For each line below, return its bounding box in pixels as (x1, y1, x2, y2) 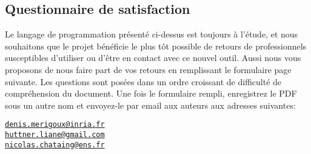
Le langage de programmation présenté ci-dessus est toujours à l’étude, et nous (5, 28, 298, 40)
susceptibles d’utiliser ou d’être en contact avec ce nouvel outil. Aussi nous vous (5, 51, 301, 64)
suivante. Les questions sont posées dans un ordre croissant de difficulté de (5, 75, 282, 88)
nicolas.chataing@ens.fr (5, 140, 105, 149)
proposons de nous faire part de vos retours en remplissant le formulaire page (5, 63, 292, 75)
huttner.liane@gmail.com (5, 130, 105, 140)
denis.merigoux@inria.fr (5, 120, 105, 129)
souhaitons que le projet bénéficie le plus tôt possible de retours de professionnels (5, 39, 307, 52)
